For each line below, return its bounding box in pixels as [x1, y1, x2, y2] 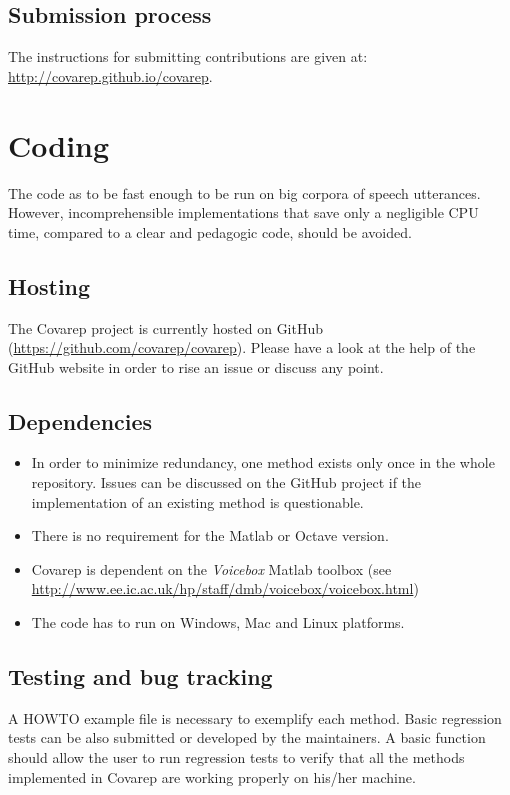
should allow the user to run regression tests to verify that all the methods [8, 747, 465, 768]
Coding [8, 124, 110, 165]
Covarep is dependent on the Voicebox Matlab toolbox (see [31, 558, 392, 579]
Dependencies [8, 405, 153, 436]
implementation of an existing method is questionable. [31, 491, 364, 512]
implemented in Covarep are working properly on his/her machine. [8, 766, 416, 787]
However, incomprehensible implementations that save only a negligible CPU [8, 202, 479, 223]
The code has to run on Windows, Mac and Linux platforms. [31, 612, 405, 633]
